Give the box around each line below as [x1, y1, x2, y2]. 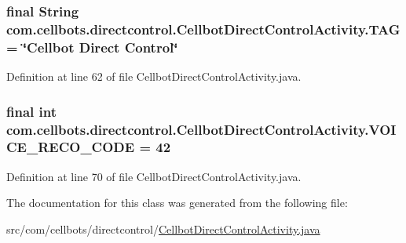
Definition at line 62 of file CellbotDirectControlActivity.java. [6, 68, 302, 85]
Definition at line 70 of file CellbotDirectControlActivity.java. [6, 168, 302, 184]
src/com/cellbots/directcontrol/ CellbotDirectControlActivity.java [6, 220, 320, 237]
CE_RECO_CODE [6, 137, 135, 157]
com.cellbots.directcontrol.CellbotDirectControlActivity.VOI [6, 119, 397, 139]
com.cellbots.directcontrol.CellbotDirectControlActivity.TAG [6, 19, 401, 38]
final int [6, 101, 57, 121]
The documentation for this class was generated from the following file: [6, 194, 348, 211]
